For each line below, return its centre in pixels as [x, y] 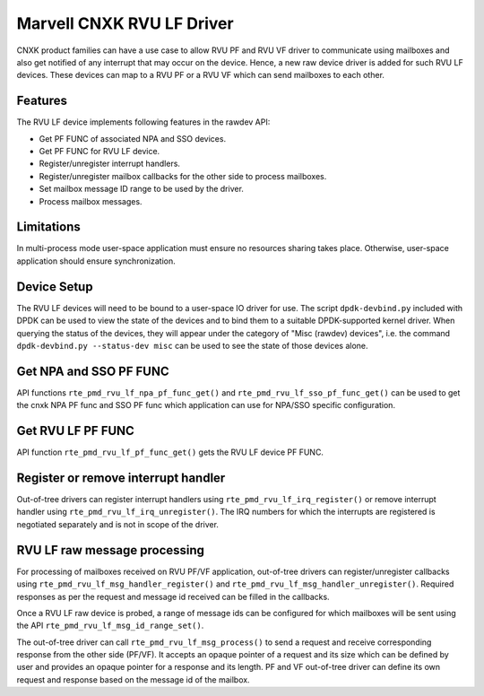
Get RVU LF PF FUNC [75, 431]
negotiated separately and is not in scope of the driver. [118, 524]
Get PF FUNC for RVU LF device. [99, 152]
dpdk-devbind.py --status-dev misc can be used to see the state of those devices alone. [192, 345]
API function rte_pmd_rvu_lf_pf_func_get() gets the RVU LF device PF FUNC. [170, 452]
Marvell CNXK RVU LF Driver [125, 23]
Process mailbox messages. [91, 201]
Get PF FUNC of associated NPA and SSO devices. [133, 138]
